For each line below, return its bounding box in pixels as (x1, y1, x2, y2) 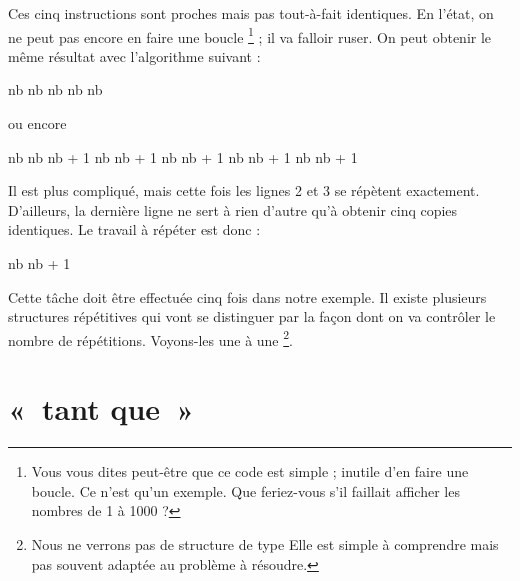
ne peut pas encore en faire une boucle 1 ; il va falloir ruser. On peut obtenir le (8, 23, 492, 47)
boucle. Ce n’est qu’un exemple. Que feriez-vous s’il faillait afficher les (31, 480, 460, 501)
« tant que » (8, 388, 195, 429)
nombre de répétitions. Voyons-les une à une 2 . (8, 326, 293, 350)
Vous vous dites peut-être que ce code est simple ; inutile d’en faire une (31, 461, 469, 482)
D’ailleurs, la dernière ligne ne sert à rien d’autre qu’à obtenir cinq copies (8, 199, 458, 220)
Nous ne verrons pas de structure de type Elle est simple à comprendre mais (31, 533, 499, 554)
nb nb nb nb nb (8, 79, 103, 100)
